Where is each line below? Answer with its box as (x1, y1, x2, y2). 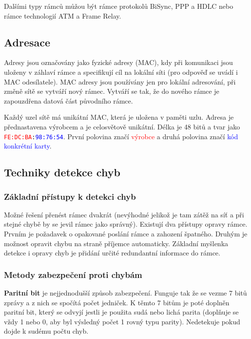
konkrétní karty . (4, 141, 52, 151)
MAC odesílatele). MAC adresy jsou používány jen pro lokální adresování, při (4, 76, 236, 86)
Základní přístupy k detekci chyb (4, 190, 136, 202)
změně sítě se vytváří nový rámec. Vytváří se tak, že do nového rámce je (4, 86, 219, 96)
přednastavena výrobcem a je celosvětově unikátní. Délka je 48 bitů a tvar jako (4, 121, 240, 131)
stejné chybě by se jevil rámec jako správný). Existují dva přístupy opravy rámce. (4, 219, 248, 229)
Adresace (4, 34, 51, 49)
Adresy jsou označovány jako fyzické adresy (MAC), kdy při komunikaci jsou (4, 57, 233, 67)
